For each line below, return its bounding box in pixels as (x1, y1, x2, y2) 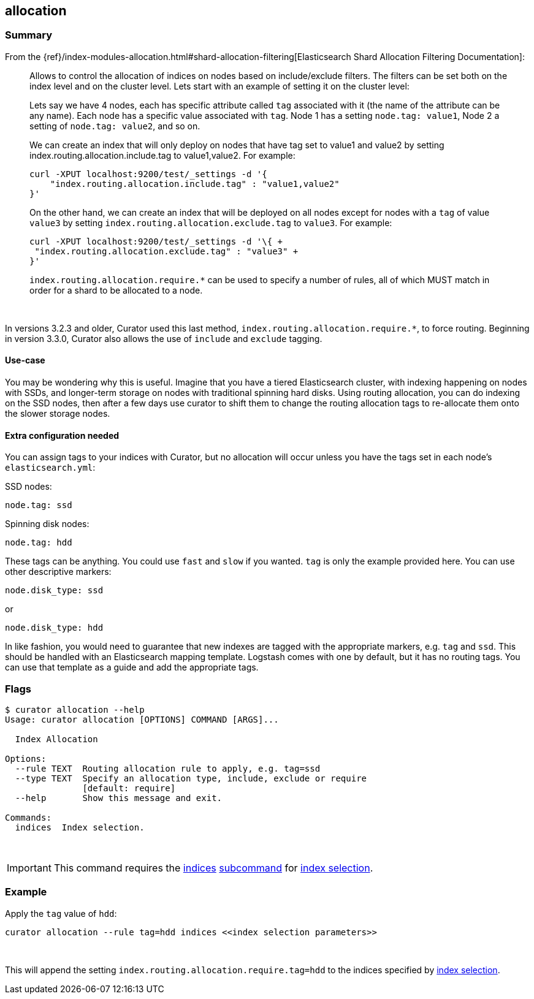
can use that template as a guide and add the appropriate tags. (5, 662, 259, 673)
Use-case (5, 355, 45, 366)
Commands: (5, 812, 51, 822)
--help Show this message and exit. (15, 792, 223, 803)
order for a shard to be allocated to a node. (29, 284, 203, 295)
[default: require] (82, 783, 176, 793)
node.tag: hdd (5, 537, 72, 548)
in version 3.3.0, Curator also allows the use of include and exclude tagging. (5, 333, 322, 344)
